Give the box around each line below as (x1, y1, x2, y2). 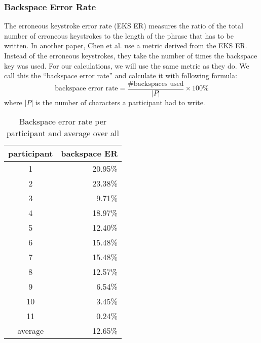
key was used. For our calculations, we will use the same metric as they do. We (4, 60, 249, 71)
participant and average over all (7, 127, 119, 139)
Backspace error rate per (19, 115, 107, 128)
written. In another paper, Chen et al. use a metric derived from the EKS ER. (4, 40, 247, 51)
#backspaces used (128, 80, 184, 87)
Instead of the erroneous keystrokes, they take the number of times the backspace (4, 50, 257, 60)
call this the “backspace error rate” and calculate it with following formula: (4, 70, 238, 81)
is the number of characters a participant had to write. (35, 97, 205, 107)
